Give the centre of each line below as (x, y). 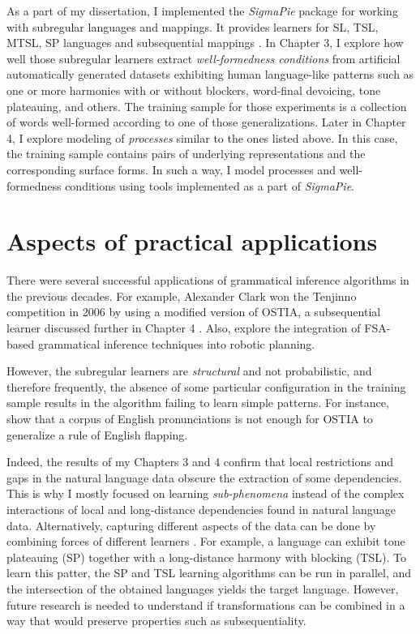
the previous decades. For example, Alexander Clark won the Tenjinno (182, 296)
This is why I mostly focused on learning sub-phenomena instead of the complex (206, 493)
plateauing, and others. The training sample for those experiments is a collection (207, 106)
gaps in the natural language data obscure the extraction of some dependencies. (204, 477)
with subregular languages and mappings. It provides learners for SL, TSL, (193, 26)
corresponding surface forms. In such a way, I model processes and (171, 169)
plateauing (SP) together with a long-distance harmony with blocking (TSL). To (206, 557)
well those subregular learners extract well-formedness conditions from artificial (204, 58)
